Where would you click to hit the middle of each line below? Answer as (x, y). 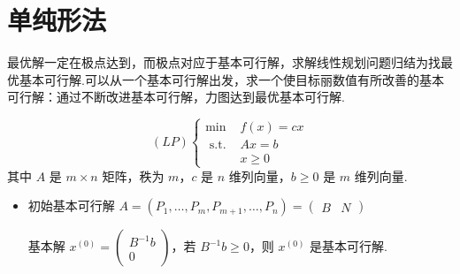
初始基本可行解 (71, 205)
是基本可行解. (349, 246)
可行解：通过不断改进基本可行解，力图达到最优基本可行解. (176, 97)
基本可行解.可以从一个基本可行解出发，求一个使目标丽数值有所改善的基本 (231, 79)
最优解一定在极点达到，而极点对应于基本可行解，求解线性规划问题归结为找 (224, 62)
